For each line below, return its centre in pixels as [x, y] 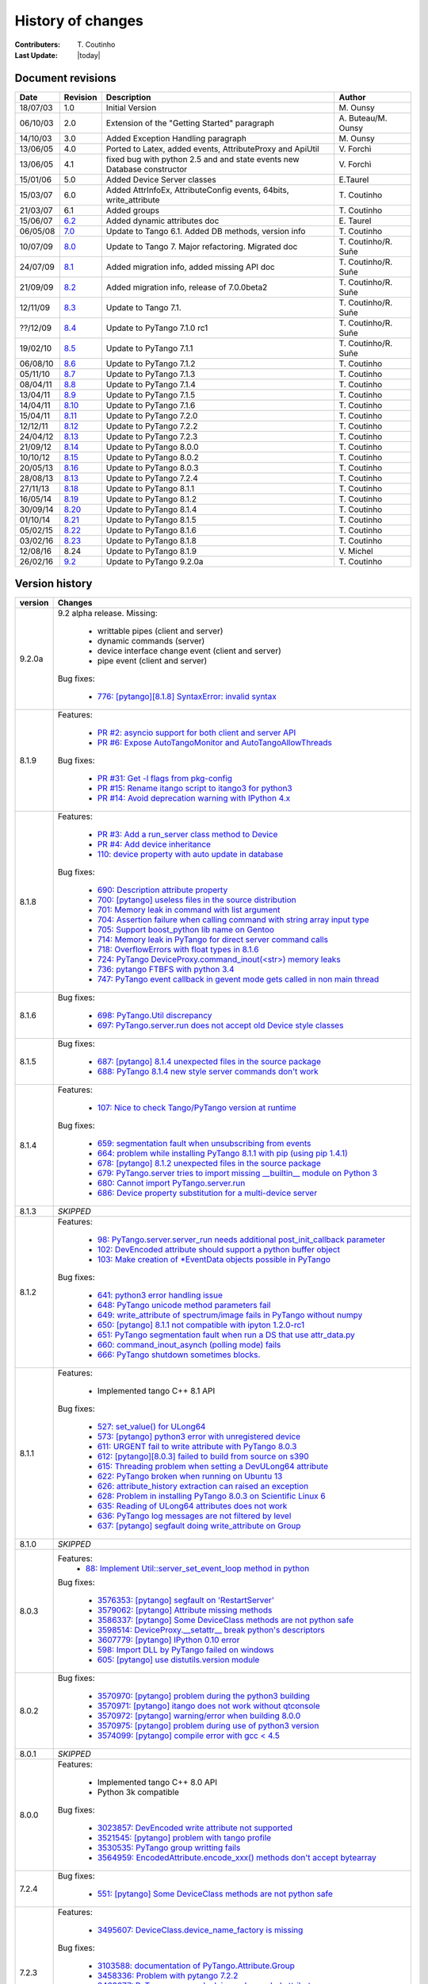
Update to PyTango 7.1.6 [151, 405]
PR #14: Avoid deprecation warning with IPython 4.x [194, 798]
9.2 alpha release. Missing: [107, 613]
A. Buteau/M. [363, 117]
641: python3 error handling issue [160, 1295]
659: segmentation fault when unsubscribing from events [204, 1144]
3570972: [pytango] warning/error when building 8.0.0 [199, 1716]
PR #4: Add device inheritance [154, 844]
